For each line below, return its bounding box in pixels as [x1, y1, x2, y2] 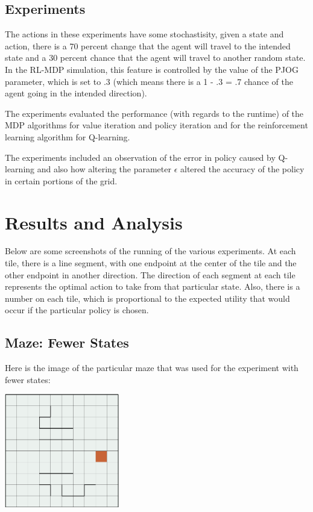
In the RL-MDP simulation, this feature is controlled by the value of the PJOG [5, 63, 299, 75]
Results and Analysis [5, 210, 183, 234]
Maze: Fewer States [5, 333, 129, 352]
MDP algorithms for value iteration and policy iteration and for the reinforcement [5, 119, 308, 131]
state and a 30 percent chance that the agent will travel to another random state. [5, 51, 306, 64]
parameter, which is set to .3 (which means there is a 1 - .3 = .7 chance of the [5, 75, 293, 87]
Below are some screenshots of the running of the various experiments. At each [5, 245, 296, 257]
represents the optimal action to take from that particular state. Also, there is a [5, 280, 300, 293]
